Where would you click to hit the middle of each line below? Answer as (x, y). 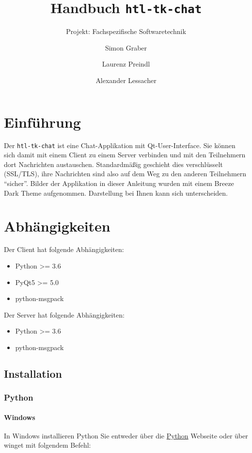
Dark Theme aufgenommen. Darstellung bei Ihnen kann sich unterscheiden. (116, 193)
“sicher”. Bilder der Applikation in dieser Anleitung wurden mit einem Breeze (119, 183)
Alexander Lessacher (126, 80)
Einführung (42, 122)
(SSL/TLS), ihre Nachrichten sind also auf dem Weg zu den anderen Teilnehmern (125, 174)
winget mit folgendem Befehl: (47, 445)
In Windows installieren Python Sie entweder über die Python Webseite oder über (126, 435)
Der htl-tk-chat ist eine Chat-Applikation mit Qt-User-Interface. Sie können (120, 145)
